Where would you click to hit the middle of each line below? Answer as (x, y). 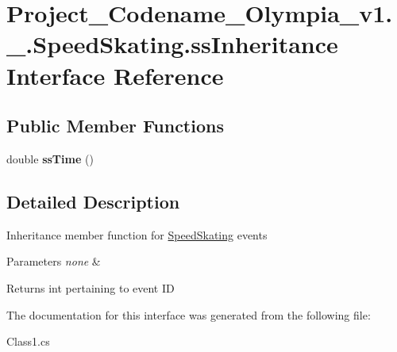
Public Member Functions (115, 126)
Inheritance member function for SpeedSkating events (137, 234)
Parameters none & (54, 261)
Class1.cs (28, 341)
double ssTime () (50, 158)
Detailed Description (93, 201)
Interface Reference (115, 75)
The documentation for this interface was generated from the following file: (189, 314)
